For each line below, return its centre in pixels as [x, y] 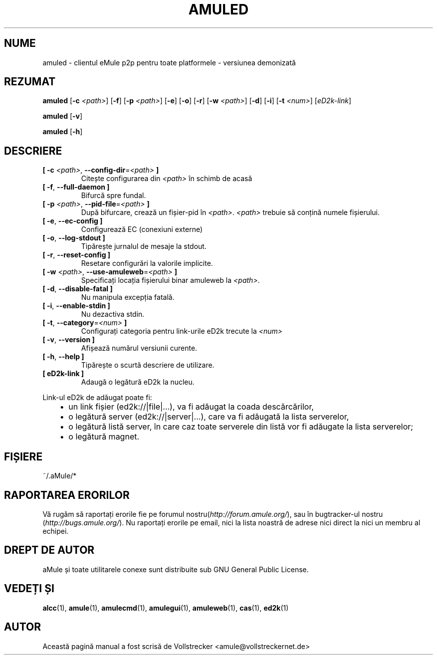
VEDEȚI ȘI [29, 589]
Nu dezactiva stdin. [113, 314]
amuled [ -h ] [63, 132]
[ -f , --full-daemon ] [76, 187]
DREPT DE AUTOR [49, 550]
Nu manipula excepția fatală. [128, 297]
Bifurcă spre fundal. [113, 196]
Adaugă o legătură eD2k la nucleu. [138, 382]
